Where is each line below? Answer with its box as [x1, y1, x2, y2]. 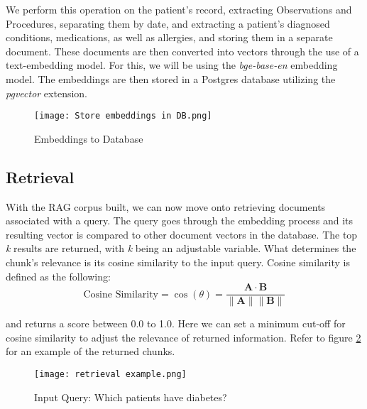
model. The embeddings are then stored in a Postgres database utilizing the [6, 71, 336, 86]
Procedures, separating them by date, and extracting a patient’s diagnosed [6, 16, 330, 31]
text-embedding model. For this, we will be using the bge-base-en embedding [6, 58, 338, 72]
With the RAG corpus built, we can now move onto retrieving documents [6, 199, 326, 214]
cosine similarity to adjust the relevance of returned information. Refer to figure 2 [6, 329, 361, 344]
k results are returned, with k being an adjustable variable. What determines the [6, 241, 356, 256]
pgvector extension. [6, 85, 88, 100]
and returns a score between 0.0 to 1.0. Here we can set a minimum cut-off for [6, 316, 346, 331]
